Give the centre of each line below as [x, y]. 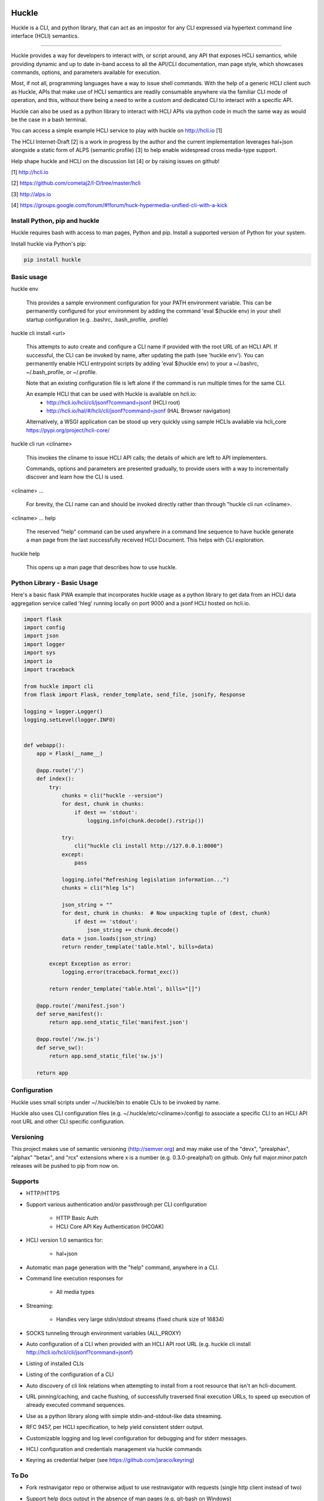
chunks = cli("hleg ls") [98, 888]
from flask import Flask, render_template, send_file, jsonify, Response [134, 695]
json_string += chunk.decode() [133, 930]
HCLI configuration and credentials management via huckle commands [114, 1449]
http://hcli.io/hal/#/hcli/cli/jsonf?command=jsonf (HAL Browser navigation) [139, 411]
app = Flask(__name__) [70, 753]
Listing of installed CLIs [55, 1364]
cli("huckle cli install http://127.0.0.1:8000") [148, 846]
